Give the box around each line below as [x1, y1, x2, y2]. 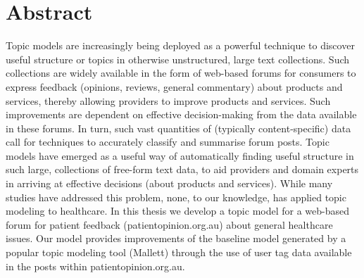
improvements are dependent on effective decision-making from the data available [6, 107, 357, 122]
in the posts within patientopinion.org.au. [6, 258, 185, 273]
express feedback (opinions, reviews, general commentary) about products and [6, 79, 343, 94]
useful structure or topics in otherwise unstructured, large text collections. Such [6, 51, 350, 66]
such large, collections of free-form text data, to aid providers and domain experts [6, 162, 359, 177]
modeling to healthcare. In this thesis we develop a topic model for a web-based [6, 203, 350, 218]
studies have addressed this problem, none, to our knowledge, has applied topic [6, 189, 346, 204]
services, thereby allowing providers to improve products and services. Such [6, 93, 331, 108]
